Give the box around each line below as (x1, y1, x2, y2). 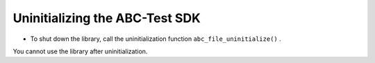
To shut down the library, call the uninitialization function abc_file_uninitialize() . (30, 35, 281, 43)
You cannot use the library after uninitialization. (12, 47, 148, 55)
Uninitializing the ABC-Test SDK (12, 10, 201, 26)
